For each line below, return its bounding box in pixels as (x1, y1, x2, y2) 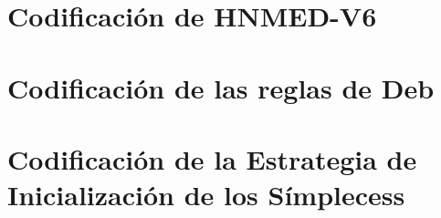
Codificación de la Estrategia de (7, 140, 417, 177)
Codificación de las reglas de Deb (7, 68, 435, 106)
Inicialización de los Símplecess (7, 176, 405, 213)
